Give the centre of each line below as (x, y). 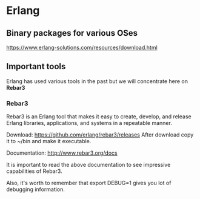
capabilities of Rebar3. (34, 171)
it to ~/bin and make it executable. (49, 141)
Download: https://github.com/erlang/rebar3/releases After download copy (100, 135)
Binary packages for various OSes (72, 33)
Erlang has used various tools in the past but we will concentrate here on (97, 81)
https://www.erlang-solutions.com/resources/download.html (82, 47)
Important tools (36, 66)
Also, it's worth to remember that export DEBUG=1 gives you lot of (89, 183)
